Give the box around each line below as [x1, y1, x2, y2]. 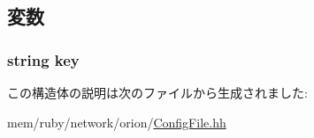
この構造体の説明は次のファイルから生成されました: [7, 84, 308, 101]
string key [7, 48, 80, 70]
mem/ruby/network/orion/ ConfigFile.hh [7, 113, 226, 131]
